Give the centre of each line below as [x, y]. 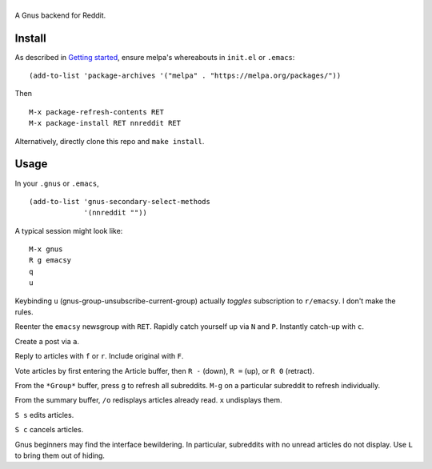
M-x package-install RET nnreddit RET [105, 123]
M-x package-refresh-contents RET [96, 112]
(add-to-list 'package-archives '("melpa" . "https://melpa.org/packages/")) [185, 76]
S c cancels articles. [49, 430]
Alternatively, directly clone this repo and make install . [110, 141]
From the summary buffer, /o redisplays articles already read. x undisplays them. [149, 400]
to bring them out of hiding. [60, 455]
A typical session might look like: [69, 230]
